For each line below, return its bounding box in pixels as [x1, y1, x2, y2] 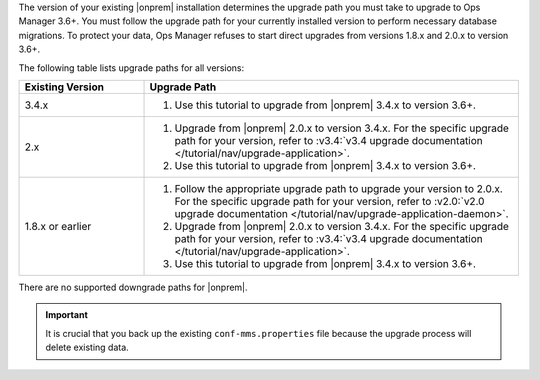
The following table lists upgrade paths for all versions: [18, 61, 245, 74]
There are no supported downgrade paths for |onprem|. [18, 281, 249, 293]
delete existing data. [45, 341, 129, 354]
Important [45, 309, 89, 321]
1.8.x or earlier [24, 219, 92, 233]
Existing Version [24, 80, 105, 94]
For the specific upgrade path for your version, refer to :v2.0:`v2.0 [174, 194, 485, 208]
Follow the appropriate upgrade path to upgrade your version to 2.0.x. [174, 181, 504, 195]
